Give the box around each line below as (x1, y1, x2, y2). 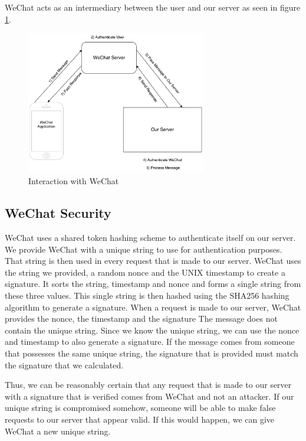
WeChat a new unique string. (5, 424, 111, 437)
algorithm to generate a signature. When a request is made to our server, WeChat (5, 300, 301, 313)
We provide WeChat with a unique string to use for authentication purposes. (5, 243, 282, 255)
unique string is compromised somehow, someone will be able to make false (5, 401, 276, 414)
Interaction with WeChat (28, 175, 119, 187)
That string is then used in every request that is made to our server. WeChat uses (5, 254, 301, 267)
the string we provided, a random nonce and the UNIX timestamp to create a (5, 266, 285, 278)
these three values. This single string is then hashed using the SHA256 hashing (5, 289, 289, 302)
